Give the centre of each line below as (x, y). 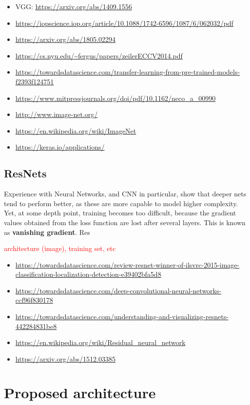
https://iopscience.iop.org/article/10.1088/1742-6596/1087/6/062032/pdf (124, 23)
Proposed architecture (80, 392)
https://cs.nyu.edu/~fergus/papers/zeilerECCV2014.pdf (99, 55)
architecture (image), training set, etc (60, 248)
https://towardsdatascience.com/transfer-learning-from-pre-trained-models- (128, 72)
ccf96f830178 (34, 300)
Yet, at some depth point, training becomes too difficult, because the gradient (120, 213)
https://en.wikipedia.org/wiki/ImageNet (76, 130)
